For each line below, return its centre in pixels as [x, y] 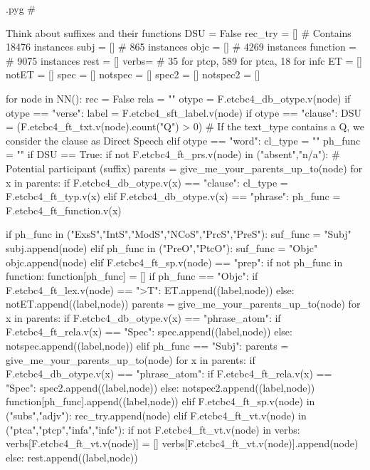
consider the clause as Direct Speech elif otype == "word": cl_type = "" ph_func [183, 140]
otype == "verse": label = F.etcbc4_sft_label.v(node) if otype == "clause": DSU [184, 112]
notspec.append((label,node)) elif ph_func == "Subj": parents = [147, 346]
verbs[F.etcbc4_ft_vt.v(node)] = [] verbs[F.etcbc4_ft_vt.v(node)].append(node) [182, 443]
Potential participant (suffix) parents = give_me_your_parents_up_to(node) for [184, 168]
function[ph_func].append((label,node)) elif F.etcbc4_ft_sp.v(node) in [160, 401]
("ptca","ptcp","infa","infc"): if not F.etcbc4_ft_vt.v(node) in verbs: [153, 429]
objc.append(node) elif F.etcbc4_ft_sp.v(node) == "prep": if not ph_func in [174, 262]
